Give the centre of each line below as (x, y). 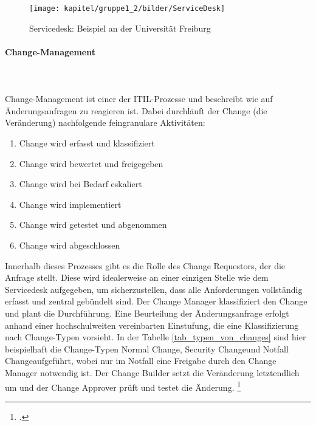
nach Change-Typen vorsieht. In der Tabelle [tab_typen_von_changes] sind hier (156, 337)
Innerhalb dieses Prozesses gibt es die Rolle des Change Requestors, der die (145, 265)
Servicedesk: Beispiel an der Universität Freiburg (120, 28)
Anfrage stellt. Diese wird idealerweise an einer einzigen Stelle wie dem (137, 277)
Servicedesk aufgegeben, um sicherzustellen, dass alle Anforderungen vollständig (154, 289)
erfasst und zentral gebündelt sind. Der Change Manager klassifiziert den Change (156, 301)
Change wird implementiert (70, 204)
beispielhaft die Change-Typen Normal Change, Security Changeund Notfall (147, 349)
